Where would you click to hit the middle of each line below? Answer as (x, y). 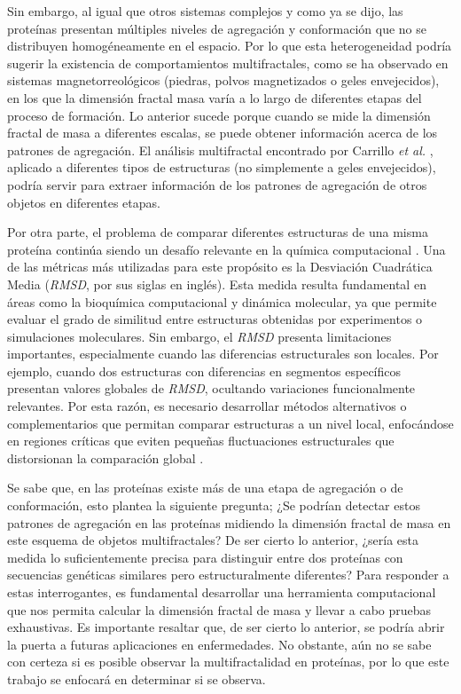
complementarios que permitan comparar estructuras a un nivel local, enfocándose (230, 423)
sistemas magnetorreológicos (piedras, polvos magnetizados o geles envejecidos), (223, 80)
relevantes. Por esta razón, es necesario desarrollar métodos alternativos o (207, 406)
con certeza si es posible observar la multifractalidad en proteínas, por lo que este (228, 662)
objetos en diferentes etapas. (84, 202)
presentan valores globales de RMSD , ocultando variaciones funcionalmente (211, 388)
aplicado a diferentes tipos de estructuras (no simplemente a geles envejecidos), (222, 167)
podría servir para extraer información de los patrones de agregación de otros (217, 184)
